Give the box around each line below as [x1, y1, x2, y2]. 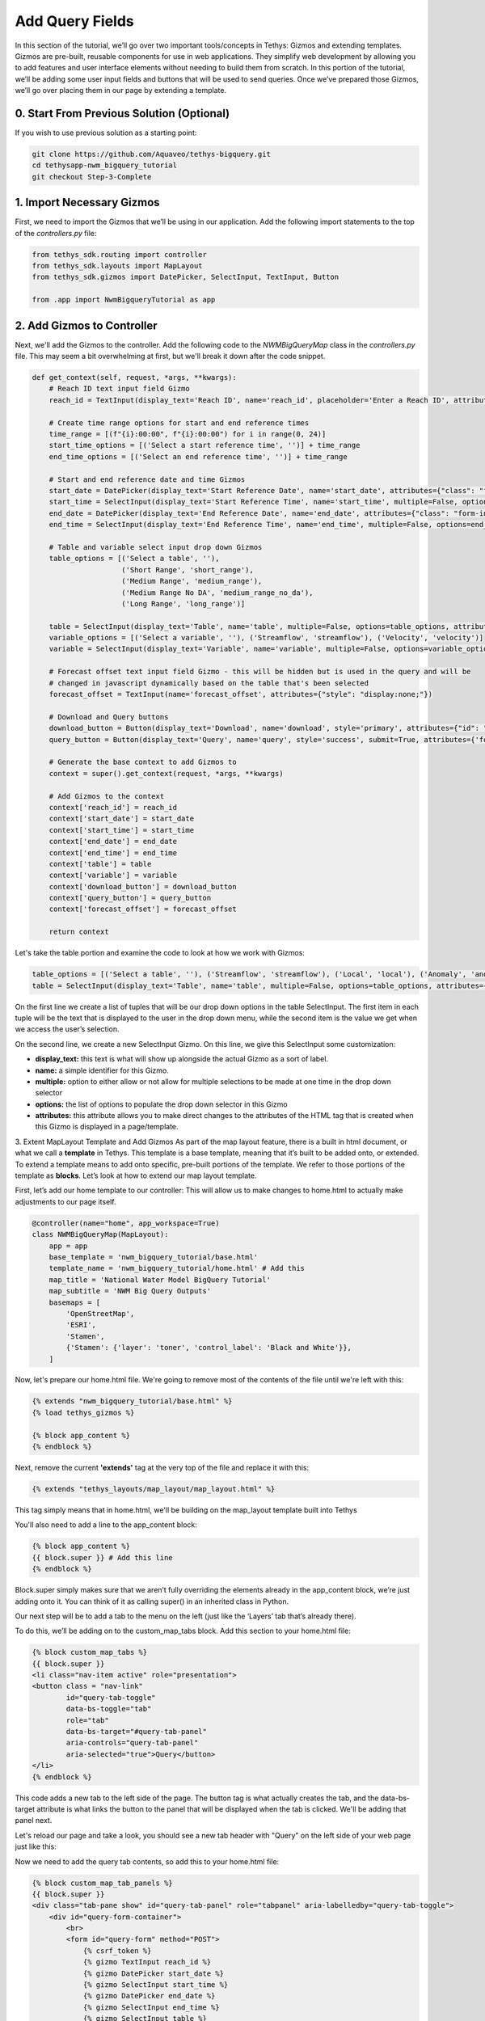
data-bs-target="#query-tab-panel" [65, 1727, 208, 1736]
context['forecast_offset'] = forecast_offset [48, 905, 238, 913]
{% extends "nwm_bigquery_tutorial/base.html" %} [32, 1397, 233, 1406]
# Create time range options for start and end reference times [48, 418, 310, 428]
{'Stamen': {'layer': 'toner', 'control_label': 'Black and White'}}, [65, 1343, 352, 1352]
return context [48, 927, 109, 937]
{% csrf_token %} [82, 1946, 152, 1956]
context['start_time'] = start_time [48, 825, 194, 834]
